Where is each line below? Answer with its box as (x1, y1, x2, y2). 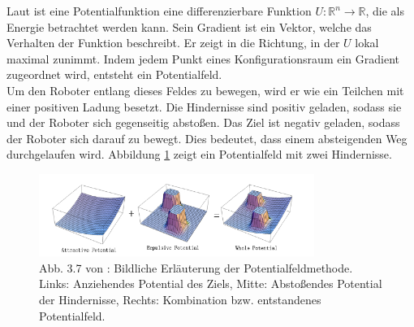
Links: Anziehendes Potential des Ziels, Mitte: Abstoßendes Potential (39, 275, 382, 292)
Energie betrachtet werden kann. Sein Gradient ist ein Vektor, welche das (6, 18, 372, 35)
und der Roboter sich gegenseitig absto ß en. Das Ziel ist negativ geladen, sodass (6, 114, 400, 131)
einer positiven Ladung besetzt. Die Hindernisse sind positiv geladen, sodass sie (6, 98, 402, 115)
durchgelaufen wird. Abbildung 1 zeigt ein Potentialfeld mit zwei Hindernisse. (6, 146, 392, 163)
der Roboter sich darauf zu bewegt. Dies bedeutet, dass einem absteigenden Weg (6, 129, 408, 146)
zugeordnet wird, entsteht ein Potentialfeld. (6, 66, 222, 83)
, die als (365, 2, 405, 19)
